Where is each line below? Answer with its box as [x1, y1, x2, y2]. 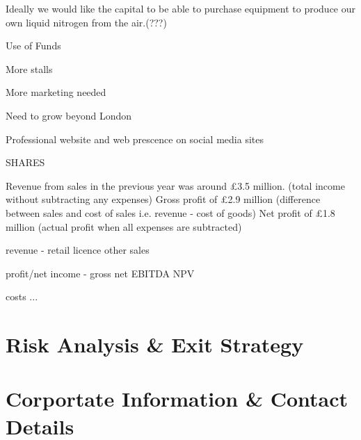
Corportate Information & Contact [6, 384, 348, 413]
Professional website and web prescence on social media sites [6, 131, 264, 146]
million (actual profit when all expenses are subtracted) [6, 219, 242, 234]
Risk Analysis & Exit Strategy [6, 330, 304, 359]
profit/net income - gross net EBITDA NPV [6, 266, 195, 280]
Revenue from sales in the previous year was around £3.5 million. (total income [6, 178, 345, 193]
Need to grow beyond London [6, 108, 132, 122]
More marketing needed [6, 85, 106, 99]
